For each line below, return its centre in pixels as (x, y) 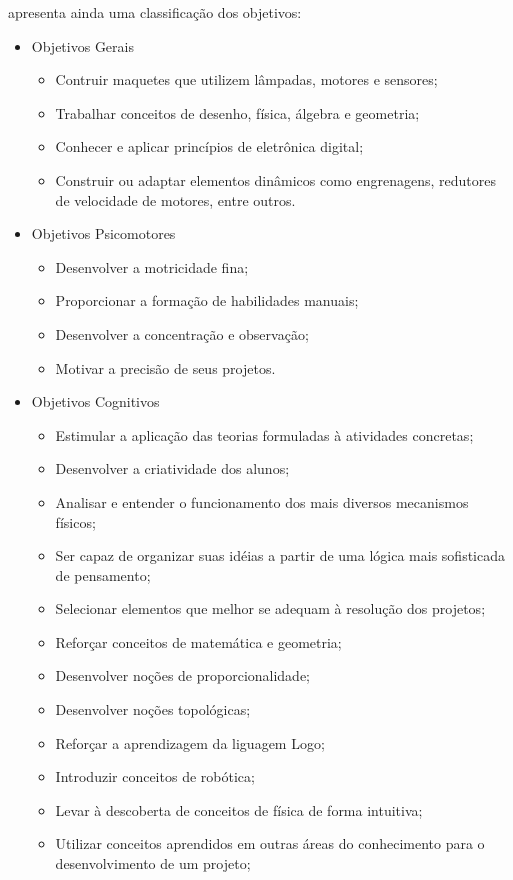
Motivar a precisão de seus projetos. (165, 367)
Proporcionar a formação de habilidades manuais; (207, 300)
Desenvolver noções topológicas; (153, 709)
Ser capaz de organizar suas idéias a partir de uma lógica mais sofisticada (280, 555)
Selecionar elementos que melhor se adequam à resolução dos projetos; (270, 608)
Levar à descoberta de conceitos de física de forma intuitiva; (239, 809)
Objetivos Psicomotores (103, 233)
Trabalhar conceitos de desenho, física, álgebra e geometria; (237, 112)
